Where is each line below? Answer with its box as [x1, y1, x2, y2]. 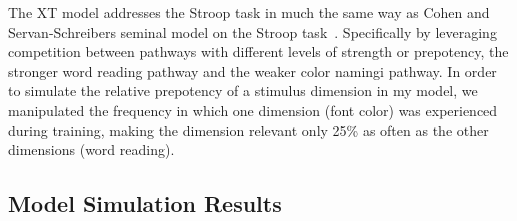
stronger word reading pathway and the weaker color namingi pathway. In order [8, 60, 497, 81]
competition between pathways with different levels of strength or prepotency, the [8, 41, 509, 62]
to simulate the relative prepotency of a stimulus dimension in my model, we [8, 80, 478, 101]
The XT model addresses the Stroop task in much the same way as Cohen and [8, 2, 490, 22]
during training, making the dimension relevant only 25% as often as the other [8, 119, 489, 140]
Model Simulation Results [8, 188, 282, 219]
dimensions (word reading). [8, 139, 175, 160]
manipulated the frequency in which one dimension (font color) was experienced [8, 99, 498, 120]
